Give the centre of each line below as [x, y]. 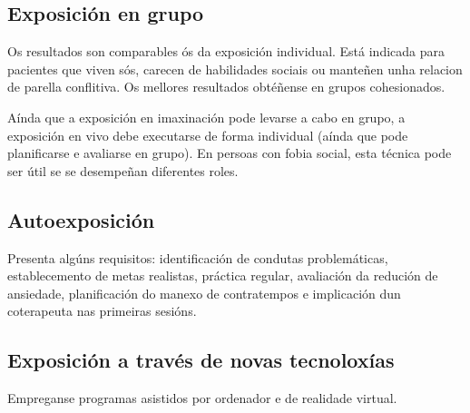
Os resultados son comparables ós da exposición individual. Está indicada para [226, 51]
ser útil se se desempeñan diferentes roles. [123, 170]
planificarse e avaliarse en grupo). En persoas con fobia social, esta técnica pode [230, 153]
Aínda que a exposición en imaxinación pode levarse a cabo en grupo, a [206, 117]
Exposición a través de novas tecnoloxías [201, 360]
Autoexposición [81, 219]
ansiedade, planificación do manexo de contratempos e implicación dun [204, 293]
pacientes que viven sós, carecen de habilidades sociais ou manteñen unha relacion [235, 69]
